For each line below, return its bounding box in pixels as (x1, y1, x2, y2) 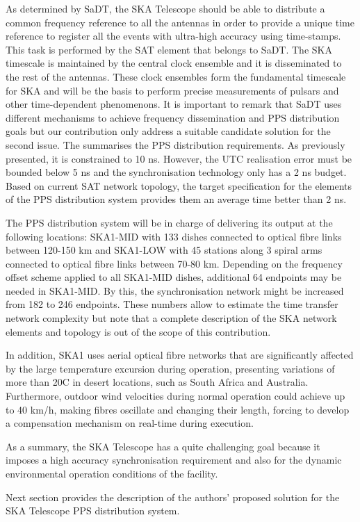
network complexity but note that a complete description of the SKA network (6, 311, 337, 325)
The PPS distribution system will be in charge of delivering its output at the (6, 215, 333, 229)
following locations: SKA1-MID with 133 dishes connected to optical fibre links (6, 229, 342, 243)
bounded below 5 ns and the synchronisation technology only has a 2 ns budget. (6, 165, 347, 179)
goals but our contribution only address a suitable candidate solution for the (6, 124, 331, 138)
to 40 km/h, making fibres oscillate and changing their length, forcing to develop (6, 402, 350, 416)
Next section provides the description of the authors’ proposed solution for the (6, 489, 340, 504)
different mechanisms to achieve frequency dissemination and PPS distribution (6, 110, 340, 124)
